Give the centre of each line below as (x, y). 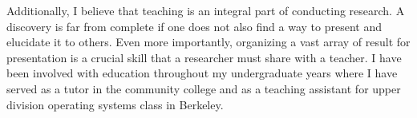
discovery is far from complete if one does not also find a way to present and (194, 26)
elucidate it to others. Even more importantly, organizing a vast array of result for (208, 42)
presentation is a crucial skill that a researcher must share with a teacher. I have (204, 57)
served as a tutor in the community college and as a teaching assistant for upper (204, 88)
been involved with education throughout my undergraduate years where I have (202, 73)
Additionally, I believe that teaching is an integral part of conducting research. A (206, 10)
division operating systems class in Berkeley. (115, 104)
